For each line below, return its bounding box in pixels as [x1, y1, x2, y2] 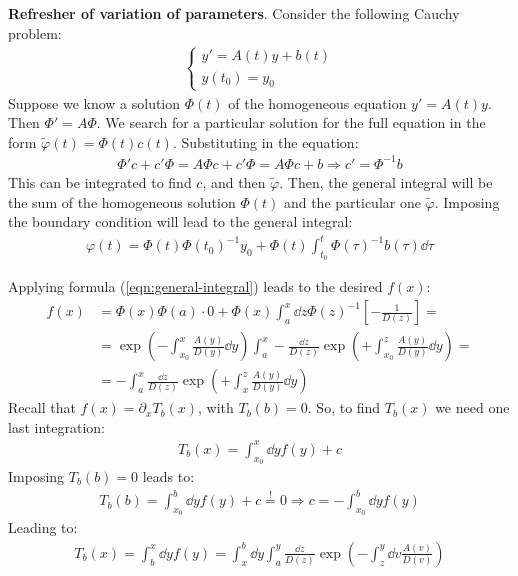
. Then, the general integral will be [279, 171, 493, 192]
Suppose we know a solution [8, 92, 181, 113]
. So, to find [307, 397, 381, 418]
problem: [8, 22, 62, 43]
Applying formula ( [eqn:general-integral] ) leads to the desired [8, 276, 383, 297]
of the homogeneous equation [228, 92, 407, 113]
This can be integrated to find [8, 171, 192, 192]
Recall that [8, 397, 76, 418]
